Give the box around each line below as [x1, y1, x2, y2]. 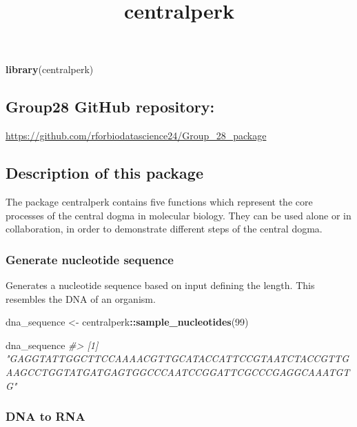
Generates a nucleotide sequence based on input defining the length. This [6, 277, 315, 292]
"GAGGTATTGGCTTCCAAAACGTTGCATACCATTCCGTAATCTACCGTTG [6, 351, 349, 366]
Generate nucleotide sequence [6, 250, 174, 268]
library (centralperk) [6, 62, 94, 77]
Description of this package [6, 162, 203, 183]
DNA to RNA [6, 408, 85, 425]
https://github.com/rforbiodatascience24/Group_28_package [6, 128, 267, 143]
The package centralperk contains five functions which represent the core [6, 194, 313, 208]
